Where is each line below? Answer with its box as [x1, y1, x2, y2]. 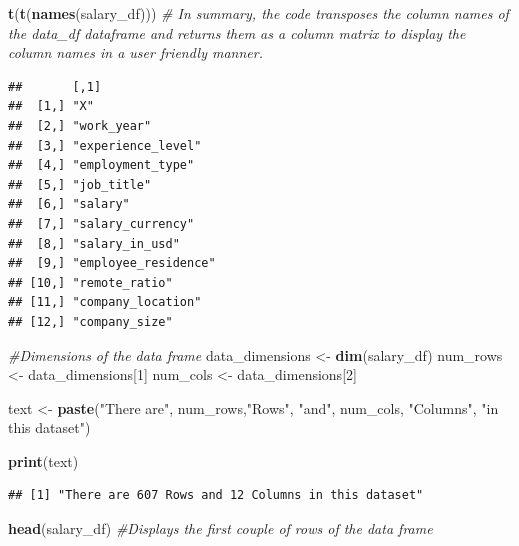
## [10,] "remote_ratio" [8, 275, 173, 290]
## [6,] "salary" [8, 197, 130, 212]
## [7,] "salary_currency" [8, 216, 195, 231]
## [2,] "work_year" [8, 118, 152, 133]
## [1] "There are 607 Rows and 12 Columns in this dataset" [8, 488, 424, 503]
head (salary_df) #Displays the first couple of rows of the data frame [8, 518, 433, 539]
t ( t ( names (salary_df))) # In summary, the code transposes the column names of [8, 3, 509, 23]
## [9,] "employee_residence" [8, 256, 216, 271]
